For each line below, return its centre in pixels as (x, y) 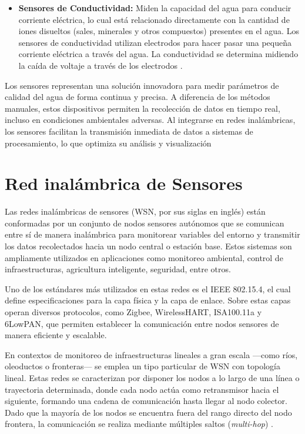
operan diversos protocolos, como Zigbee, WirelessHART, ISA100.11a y (133, 312)
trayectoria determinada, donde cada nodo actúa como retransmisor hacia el (142, 389)
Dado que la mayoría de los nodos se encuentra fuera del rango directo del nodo (148, 412)
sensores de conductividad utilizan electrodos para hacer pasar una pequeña (155, 42)
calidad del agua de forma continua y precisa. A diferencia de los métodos (138, 97)
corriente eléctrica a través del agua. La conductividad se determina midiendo (158, 54)
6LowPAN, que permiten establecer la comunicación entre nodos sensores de (142, 323)
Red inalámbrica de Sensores (124, 183)
